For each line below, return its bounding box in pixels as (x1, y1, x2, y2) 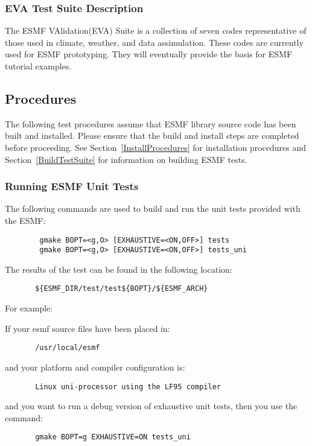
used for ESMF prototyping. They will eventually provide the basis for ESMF (5, 48, 293, 60)
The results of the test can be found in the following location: (5, 263, 232, 275)
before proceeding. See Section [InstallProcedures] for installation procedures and (5, 141, 307, 153)
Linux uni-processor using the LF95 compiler (35, 382, 221, 391)
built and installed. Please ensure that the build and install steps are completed (5, 129, 299, 142)
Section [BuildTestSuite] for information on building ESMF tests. (5, 153, 247, 165)
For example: (5, 302, 53, 314)
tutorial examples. (5, 60, 72, 72)
